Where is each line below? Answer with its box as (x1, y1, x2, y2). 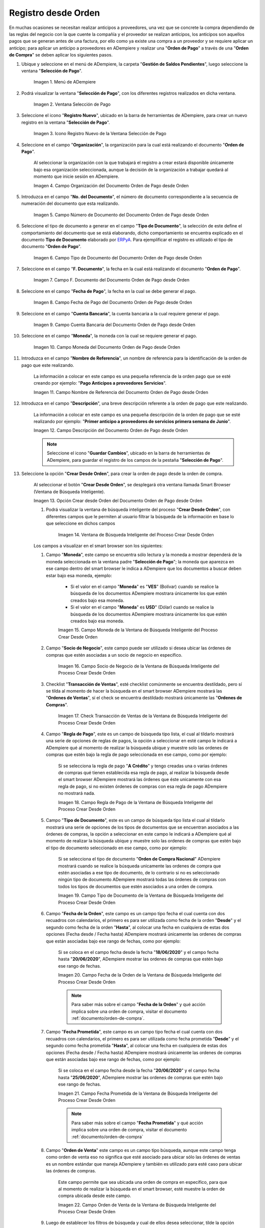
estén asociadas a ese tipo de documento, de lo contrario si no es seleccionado (58, 870, 220, 876)
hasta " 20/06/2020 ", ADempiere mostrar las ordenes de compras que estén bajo (58, 956, 223, 962)
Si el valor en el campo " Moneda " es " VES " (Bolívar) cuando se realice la (70, 584, 219, 589)
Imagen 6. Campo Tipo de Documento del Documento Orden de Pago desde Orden (33, 254, 202, 260)
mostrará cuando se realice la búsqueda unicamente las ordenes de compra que (58, 863, 221, 869)
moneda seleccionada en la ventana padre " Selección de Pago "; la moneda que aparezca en (46, 558, 234, 564)
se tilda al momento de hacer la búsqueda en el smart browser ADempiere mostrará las (46, 688, 222, 694)
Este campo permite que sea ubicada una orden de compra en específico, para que (58, 1179, 228, 1185)
